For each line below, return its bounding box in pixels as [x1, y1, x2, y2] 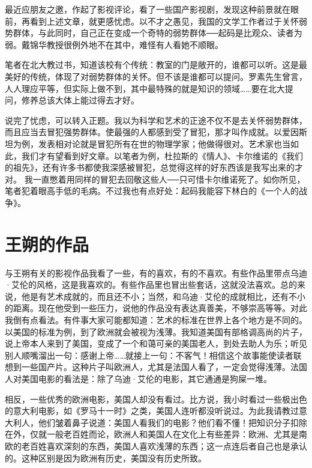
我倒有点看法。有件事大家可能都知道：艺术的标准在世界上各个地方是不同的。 [5, 314, 307, 326]
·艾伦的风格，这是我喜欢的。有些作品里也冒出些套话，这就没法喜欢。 [5, 278, 280, 291]
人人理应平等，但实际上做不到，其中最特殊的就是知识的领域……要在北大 [5, 82, 285, 94]
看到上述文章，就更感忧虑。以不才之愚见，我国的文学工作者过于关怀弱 [29, 14, 307, 27]
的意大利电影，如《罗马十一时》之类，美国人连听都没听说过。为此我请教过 [5, 404, 299, 417]
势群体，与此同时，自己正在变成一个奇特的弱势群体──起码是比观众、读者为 [5, 26, 302, 39]
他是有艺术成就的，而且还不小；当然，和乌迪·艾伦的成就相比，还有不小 [21, 290, 305, 302]
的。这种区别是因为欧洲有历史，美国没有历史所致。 [5, 451, 206, 464]
